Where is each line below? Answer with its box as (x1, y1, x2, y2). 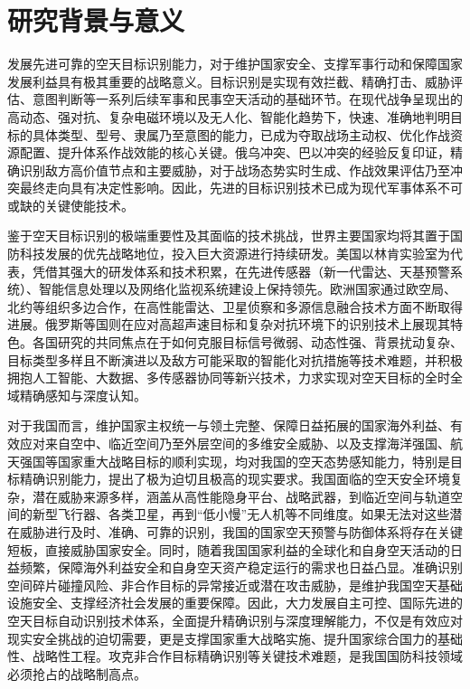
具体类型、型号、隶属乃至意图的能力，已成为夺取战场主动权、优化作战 (32, 125, 450, 144)
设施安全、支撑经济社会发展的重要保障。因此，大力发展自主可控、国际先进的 (7, 593, 463, 612)
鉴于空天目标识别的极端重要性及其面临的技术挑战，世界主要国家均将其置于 (7, 226, 450, 245)
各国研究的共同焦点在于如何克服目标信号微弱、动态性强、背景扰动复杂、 (32, 333, 463, 352)
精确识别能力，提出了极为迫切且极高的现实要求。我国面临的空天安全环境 (19, 469, 450, 488)
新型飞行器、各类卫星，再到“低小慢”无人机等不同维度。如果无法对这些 (32, 505, 450, 524)
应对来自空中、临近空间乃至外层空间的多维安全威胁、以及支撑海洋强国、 (19, 434, 450, 452)
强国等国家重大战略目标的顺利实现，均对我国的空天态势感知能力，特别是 (19, 451, 450, 470)
